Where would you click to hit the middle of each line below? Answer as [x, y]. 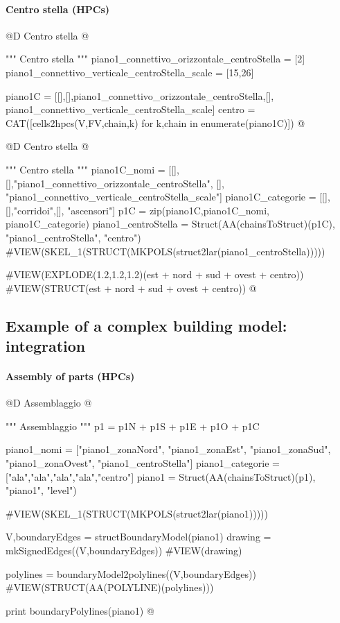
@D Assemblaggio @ [49, 403]
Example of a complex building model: [146, 325]
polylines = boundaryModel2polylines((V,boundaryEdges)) [131, 573]
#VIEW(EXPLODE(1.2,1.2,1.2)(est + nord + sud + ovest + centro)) [155, 274]
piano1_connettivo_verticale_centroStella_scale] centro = [131, 109]
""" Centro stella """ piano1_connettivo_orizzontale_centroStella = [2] [155, 59]
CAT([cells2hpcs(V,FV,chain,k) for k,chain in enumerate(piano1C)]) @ [155, 122]
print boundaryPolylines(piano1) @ [80, 610]
